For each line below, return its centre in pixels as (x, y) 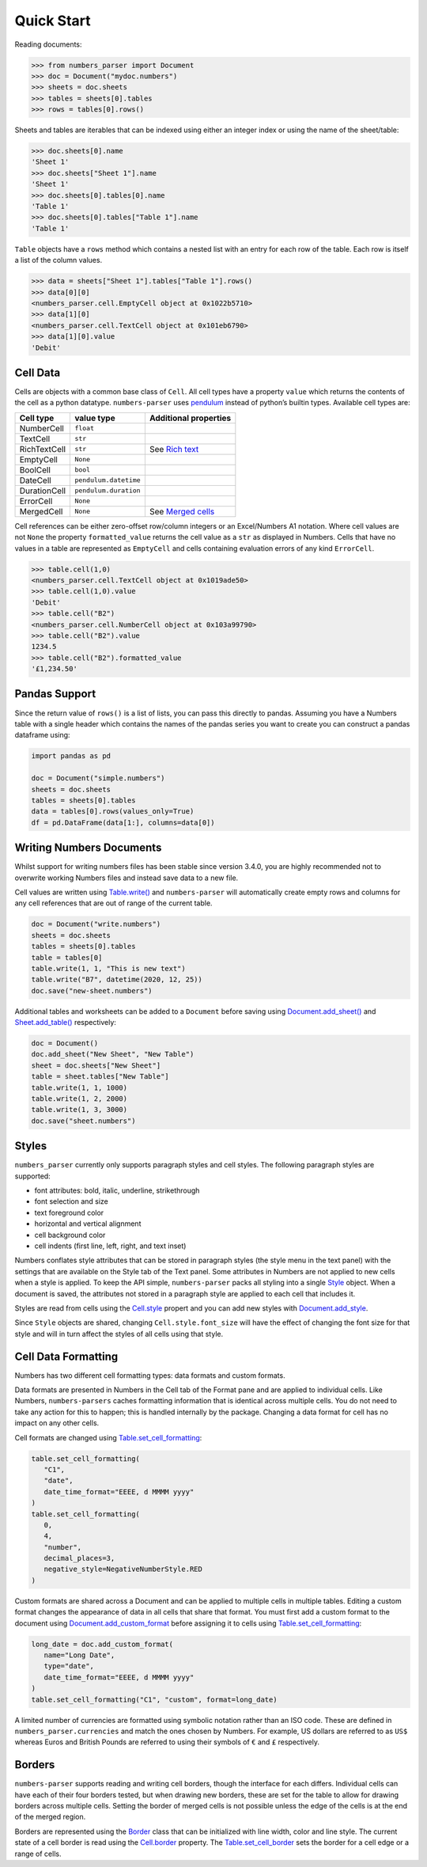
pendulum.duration (108, 491)
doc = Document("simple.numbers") (98, 778)
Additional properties (190, 418)
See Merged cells (182, 511)
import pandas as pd (71, 756)
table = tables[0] (67, 957)
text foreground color (69, 1212)
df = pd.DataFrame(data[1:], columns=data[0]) (123, 822)
